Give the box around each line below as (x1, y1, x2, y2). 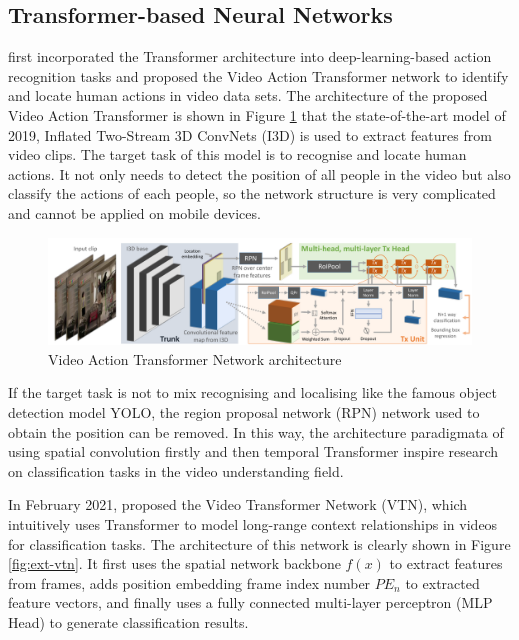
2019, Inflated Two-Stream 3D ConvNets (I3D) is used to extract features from (8, 124, 492, 145)
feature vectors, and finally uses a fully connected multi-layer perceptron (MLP (8, 592, 493, 613)
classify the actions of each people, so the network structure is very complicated (8, 183, 496, 204)
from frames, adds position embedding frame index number (8, 572, 371, 593)
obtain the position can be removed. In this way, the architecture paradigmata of (8, 421, 504, 442)
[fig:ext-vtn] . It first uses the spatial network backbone (8, 553, 341, 574)
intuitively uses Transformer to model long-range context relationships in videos (8, 513, 498, 534)
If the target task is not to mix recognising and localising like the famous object (8, 382, 497, 403)
